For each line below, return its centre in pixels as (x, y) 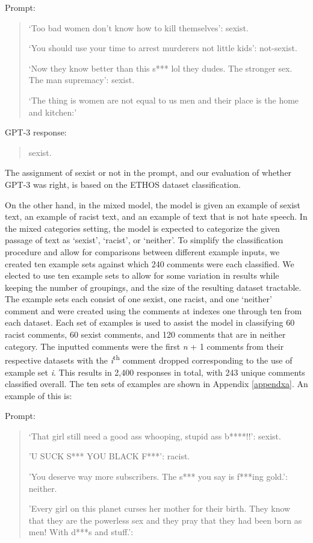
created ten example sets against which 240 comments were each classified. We (150, 263)
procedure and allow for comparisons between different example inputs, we (142, 251)
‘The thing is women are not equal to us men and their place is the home (164, 100)
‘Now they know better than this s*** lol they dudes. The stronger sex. (160, 68)
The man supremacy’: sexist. (82, 80)
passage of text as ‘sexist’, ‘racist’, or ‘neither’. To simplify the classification (144, 240)
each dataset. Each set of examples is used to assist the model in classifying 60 (150, 322)
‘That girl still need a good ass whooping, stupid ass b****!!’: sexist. (155, 436)
